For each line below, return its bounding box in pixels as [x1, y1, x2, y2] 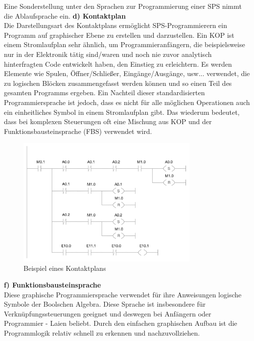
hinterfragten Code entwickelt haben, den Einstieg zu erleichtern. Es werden [4, 58, 232, 69]
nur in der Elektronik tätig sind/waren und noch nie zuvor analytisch [4, 49, 212, 59]
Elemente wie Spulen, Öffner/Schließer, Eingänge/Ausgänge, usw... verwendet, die [4, 68, 250, 79]
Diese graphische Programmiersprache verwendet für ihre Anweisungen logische [4, 289, 242, 299]
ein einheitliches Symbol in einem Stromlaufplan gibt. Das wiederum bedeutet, [4, 106, 240, 117]
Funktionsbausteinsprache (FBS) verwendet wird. [4, 126, 152, 136]
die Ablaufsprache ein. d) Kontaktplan [4, 10, 126, 21]
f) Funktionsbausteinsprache [4, 279, 101, 289]
